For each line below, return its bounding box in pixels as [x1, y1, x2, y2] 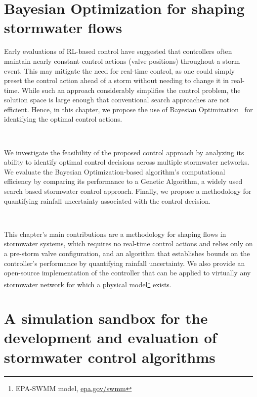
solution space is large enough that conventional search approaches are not [4, 94, 230, 105]
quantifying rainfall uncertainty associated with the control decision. [4, 195, 211, 206]
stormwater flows [4, 17, 122, 38]
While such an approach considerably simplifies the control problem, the [21, 85, 241, 95]
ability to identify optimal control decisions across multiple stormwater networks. [4, 157, 250, 167]
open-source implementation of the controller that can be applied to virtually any [4, 267, 251, 278]
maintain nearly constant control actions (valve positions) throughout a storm [4, 55, 240, 66]
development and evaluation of [4, 327, 217, 348]
